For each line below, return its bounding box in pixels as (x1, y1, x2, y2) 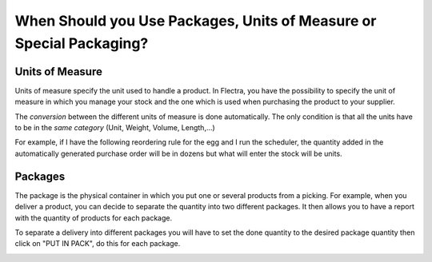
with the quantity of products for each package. (14, 212, 172, 223)
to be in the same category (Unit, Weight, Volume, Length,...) (14, 123, 215, 133)
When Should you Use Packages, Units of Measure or (14, 12, 377, 30)
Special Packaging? (14, 34, 149, 52)
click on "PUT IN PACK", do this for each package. (14, 239, 181, 248)
